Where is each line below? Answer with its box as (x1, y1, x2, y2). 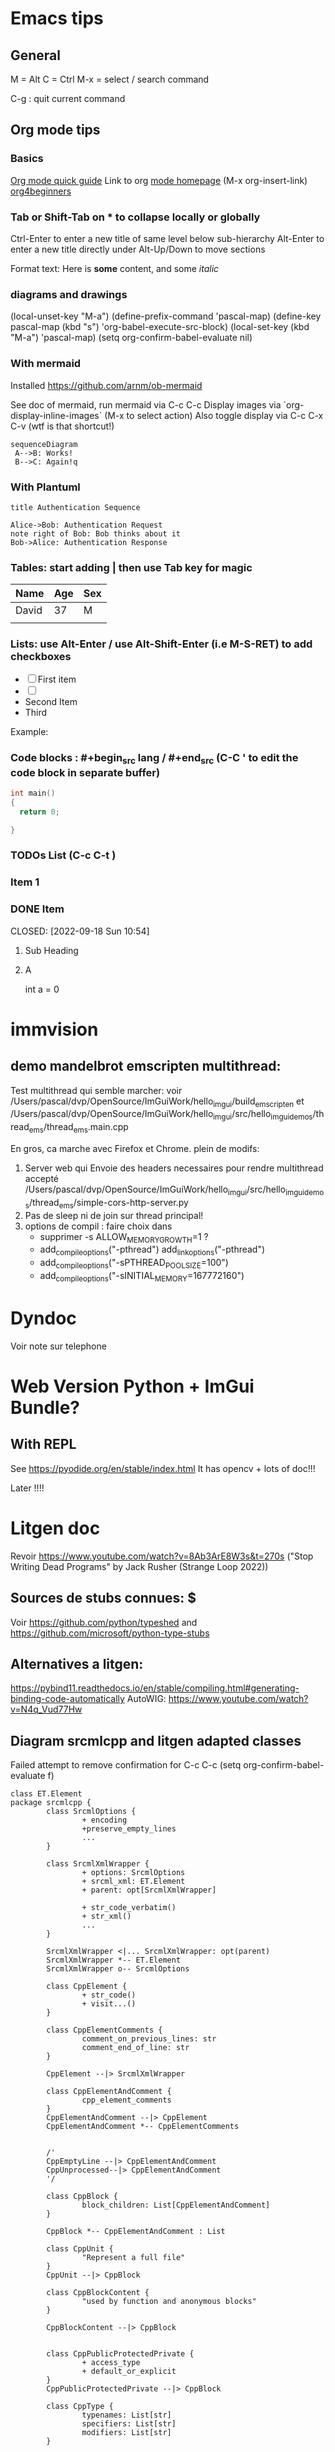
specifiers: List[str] (81, 2419, 177, 2429)
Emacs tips (10, 7, 104, 30)
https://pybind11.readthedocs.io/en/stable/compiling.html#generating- (10, 1682, 300, 1694)
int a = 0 (24, 983, 60, 995)
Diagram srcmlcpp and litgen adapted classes (10, 1732, 302, 1749)
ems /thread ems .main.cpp (28, 1121, 129, 1136)
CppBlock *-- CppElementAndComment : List (46, 2227, 226, 2237)
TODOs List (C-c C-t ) (10, 848, 117, 862)
